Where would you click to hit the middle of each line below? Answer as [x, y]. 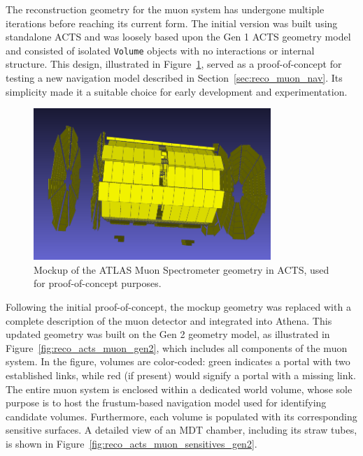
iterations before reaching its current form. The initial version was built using [172, 23]
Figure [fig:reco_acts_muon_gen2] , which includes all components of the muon [177, 347]
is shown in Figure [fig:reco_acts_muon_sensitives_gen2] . [131, 443]
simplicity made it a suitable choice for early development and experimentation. [177, 91]
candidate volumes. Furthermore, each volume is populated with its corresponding [181, 416]
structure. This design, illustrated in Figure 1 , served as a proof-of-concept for [174, 64]
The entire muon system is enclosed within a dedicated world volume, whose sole [179, 389]
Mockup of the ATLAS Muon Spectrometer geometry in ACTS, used [181, 269]
